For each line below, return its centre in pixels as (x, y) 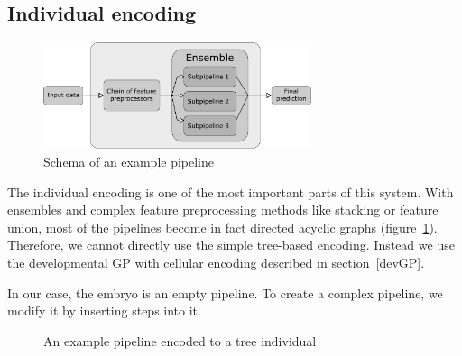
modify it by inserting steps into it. (104, 310)
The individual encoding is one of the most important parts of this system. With (231, 192)
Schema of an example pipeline (129, 161)
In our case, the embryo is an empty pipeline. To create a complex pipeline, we (225, 292)
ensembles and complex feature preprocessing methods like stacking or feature (223, 210)
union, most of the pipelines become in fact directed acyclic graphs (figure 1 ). (222, 227)
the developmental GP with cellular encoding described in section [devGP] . (216, 262)
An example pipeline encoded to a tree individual (180, 340)
